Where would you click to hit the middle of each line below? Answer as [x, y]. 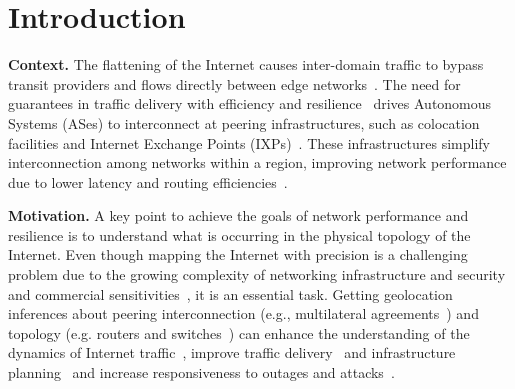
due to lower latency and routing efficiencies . [148, 181]
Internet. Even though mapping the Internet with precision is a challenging [238, 254]
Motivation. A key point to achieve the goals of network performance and [238, 215]
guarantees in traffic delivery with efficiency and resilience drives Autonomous [250, 103]
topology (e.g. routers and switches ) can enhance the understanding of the [239, 332]
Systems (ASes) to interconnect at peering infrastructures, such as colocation [244, 122]
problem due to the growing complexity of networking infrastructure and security [257, 274]
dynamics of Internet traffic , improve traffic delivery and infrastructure [232, 352]
